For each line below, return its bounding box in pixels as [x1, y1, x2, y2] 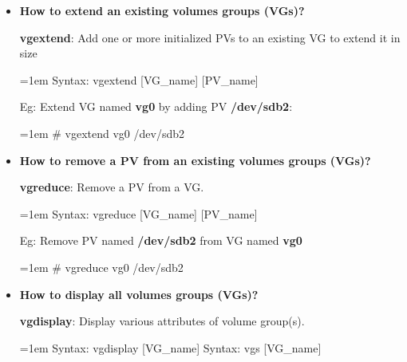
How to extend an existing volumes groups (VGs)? [19, 2, 305, 18]
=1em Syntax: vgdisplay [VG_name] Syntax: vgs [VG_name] [19, 339, 322, 356]
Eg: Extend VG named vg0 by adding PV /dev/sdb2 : [19, 98, 293, 115]
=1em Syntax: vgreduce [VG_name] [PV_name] [19, 205, 258, 222]
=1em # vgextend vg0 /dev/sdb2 [19, 124, 184, 141]
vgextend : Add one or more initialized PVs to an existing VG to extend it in [19, 29, 401, 45]
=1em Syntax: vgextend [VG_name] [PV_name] [19, 71, 259, 88]
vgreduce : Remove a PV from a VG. [19, 179, 204, 195]
